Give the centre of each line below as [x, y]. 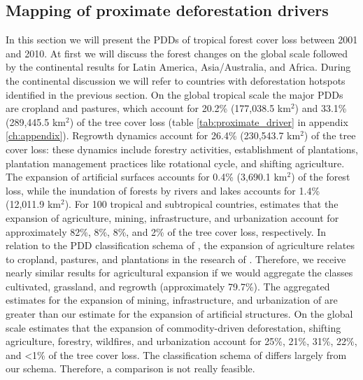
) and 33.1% [321, 108]
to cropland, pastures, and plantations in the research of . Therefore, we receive [176, 259]
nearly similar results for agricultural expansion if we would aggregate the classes [179, 273]
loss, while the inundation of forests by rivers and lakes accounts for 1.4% [163, 190]
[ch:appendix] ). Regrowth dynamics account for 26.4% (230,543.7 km [153, 135]
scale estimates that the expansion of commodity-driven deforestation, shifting [173, 327]
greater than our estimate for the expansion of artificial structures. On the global [179, 314]
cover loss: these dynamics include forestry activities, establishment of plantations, [182, 149]
